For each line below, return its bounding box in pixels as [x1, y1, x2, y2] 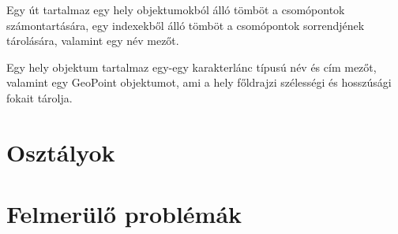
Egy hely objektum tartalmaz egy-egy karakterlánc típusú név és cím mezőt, [6, 58, 377, 75]
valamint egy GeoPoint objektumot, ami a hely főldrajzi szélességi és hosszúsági [6, 74, 392, 91]
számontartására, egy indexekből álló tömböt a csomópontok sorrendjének [6, 17, 365, 33]
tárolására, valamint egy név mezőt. [6, 32, 179, 49]
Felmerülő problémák [6, 198, 242, 230]
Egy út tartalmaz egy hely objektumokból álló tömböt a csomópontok [6, 2, 345, 17]
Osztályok [6, 136, 115, 168]
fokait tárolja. [6, 89, 73, 106]
